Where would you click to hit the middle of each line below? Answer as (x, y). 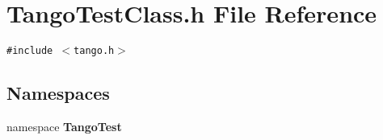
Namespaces (58, 93)
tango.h (94, 51)
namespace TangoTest (64, 126)
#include (30, 51)
